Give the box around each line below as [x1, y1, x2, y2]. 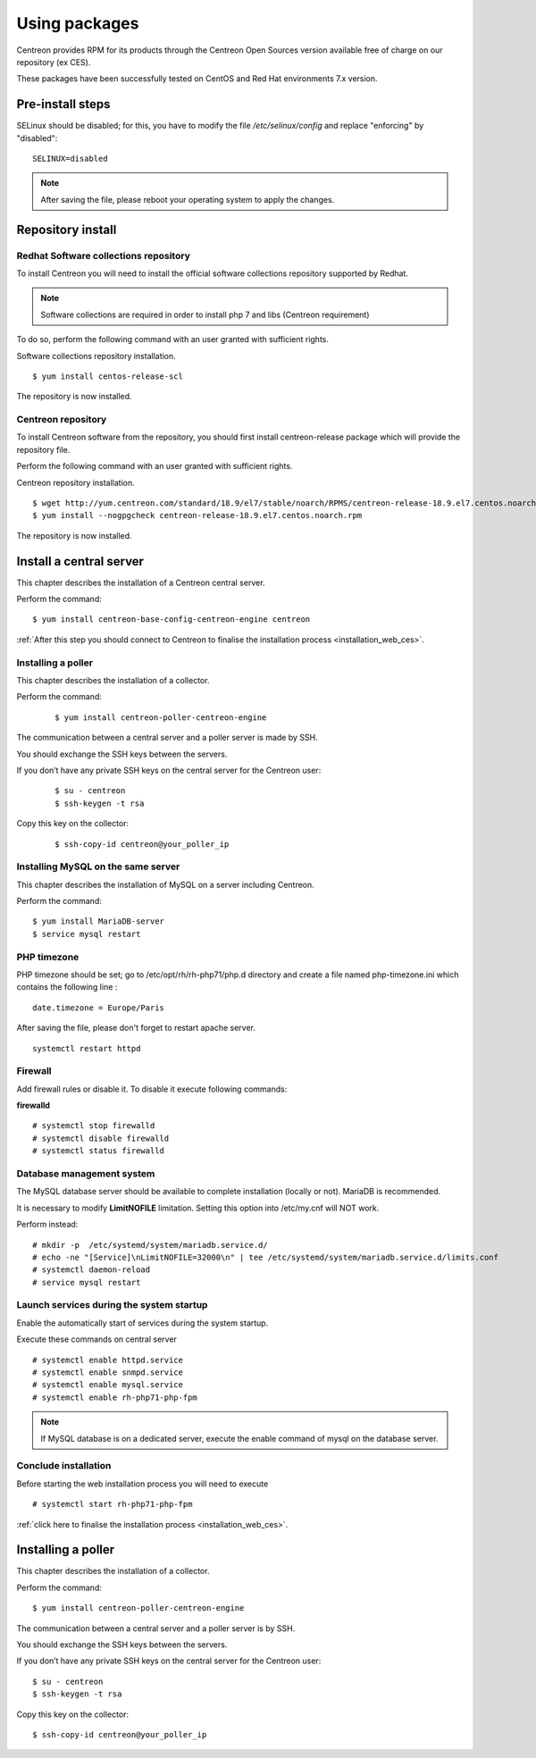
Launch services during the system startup [16, 1299, 208, 1311]
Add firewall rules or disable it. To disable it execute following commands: [16, 1084, 288, 1094]
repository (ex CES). [16, 56, 91, 67]
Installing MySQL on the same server [16, 860, 180, 873]
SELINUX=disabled [32, 154, 108, 164]
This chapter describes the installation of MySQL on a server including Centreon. [16, 879, 314, 890]
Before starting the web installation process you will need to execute [16, 1478, 269, 1489]
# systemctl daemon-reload [32, 1265, 151, 1275]
